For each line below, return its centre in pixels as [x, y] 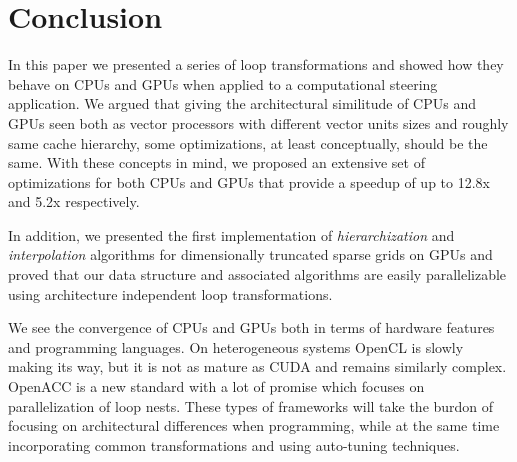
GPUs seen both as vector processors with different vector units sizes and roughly [258, 122]
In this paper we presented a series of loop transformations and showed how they [256, 64]
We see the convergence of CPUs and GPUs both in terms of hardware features [251, 327]
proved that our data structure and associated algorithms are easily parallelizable [257, 274]
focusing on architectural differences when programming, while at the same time [254, 425]
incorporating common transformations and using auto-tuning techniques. [234, 444]
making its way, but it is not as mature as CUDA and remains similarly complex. [257, 366]
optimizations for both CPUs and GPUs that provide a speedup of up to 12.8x [249, 181]
